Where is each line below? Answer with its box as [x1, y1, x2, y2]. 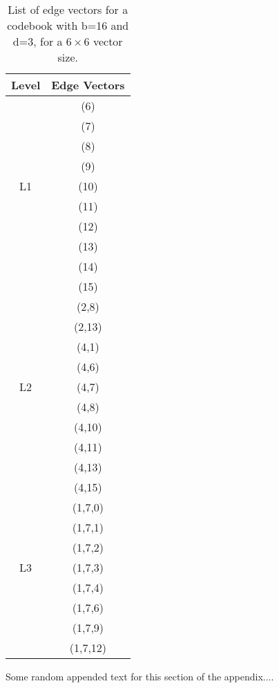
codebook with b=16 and [7, 17, 129, 33]
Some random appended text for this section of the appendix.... [6, 669, 274, 683]
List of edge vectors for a [8, 1, 128, 17]
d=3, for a [12, 33, 63, 49]
